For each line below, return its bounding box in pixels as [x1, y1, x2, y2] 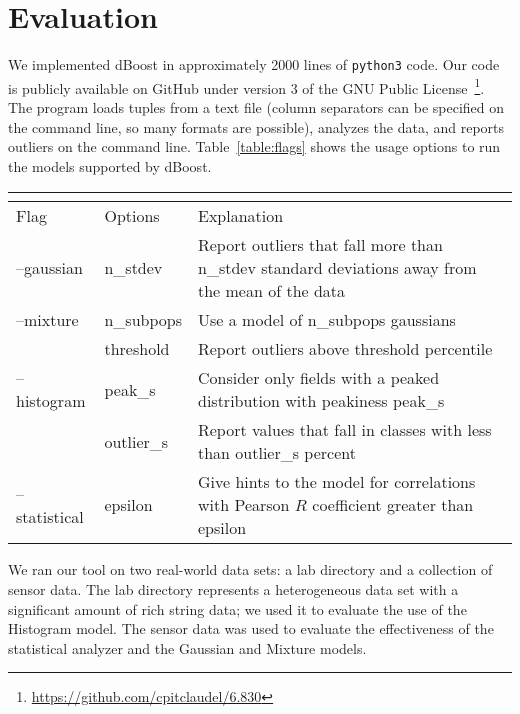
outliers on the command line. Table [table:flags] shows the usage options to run [8, 136, 501, 157]
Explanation [197, 204, 284, 228]
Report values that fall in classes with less [197, 418, 492, 442]
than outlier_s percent [197, 441, 356, 465]
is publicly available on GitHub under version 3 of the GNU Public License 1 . [8, 74, 485, 98]
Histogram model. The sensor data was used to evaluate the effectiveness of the [8, 618, 494, 639]
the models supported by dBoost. [8, 155, 212, 176]
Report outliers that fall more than [197, 233, 443, 257]
